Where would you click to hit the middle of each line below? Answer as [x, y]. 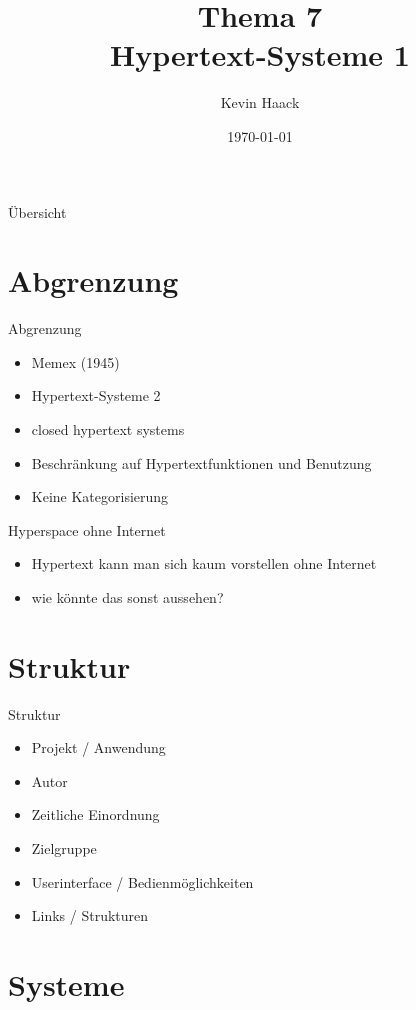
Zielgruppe [64, 848]
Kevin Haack [260, 102]
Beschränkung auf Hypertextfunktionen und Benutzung [201, 462]
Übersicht [37, 211]
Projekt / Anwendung [98, 747]
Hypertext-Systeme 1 [260, 54]
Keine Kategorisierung [100, 496]
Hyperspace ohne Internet [87, 529]
